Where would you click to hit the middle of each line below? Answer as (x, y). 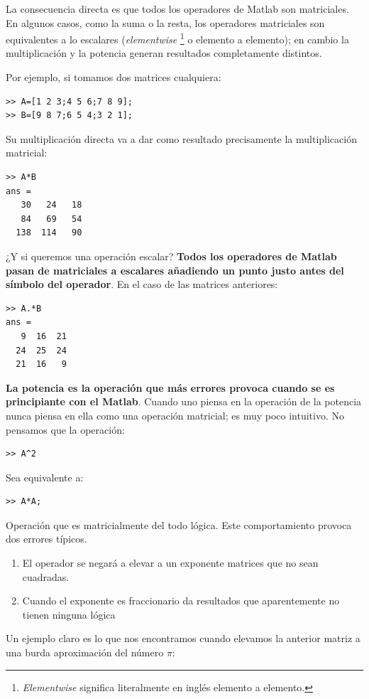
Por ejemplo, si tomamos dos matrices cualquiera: (114, 77)
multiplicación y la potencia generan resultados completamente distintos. (164, 53)
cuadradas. (46, 576)
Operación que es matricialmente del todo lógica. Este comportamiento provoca (179, 524)
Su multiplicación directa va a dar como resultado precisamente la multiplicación (181, 138)
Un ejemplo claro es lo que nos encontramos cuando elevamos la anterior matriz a (183, 638)
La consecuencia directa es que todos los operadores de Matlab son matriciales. (177, 9)
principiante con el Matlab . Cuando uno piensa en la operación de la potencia (184, 401)
